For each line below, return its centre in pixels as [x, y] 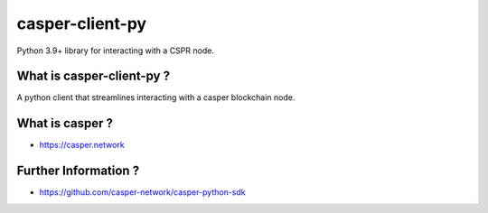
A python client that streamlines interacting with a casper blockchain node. [156, 97]
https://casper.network [82, 145]
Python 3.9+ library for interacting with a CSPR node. [115, 51]
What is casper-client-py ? [94, 76]
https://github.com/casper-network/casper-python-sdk [142, 192]
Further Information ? [78, 171]
